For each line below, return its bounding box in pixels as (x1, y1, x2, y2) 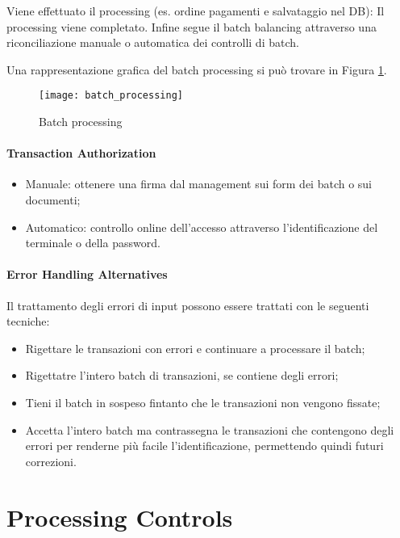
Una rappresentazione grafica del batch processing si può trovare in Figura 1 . (6, 61, 387, 78)
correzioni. (25, 452, 77, 469)
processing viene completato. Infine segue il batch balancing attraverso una (6, 18, 377, 35)
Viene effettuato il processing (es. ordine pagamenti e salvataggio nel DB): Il (6, 2, 385, 19)
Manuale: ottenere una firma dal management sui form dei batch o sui (25, 175, 373, 192)
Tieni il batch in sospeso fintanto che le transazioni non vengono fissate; (25, 393, 381, 410)
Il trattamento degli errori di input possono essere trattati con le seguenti (6, 296, 369, 313)
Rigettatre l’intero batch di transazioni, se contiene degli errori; (25, 367, 339, 384)
